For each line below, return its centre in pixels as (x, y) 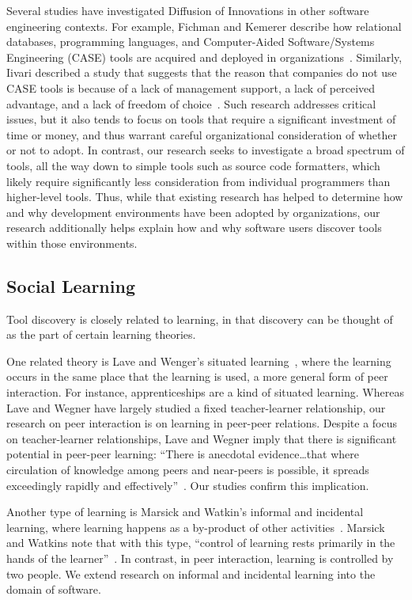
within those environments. (72, 243)
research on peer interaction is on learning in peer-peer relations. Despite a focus (202, 423)
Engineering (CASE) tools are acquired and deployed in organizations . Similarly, (204, 57)
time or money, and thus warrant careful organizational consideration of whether (202, 134)
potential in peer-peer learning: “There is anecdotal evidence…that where (183, 454)
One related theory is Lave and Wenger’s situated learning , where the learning (199, 361)
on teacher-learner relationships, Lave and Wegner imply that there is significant (202, 438)
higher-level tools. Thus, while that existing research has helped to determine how (205, 197)
